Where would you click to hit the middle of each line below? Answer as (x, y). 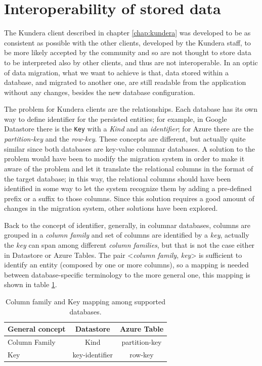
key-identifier (93, 354)
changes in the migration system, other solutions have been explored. (111, 208)
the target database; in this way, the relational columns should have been (118, 178)
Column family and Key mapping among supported (85, 302)
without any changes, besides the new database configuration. (100, 92)
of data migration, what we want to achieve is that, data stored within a (116, 72)
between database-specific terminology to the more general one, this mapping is (127, 274)
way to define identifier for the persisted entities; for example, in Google (116, 119)
